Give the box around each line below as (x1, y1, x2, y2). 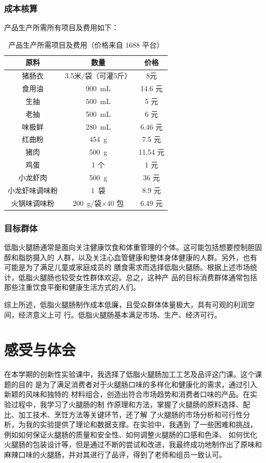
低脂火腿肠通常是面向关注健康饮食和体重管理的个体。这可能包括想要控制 (4, 242, 248, 252)
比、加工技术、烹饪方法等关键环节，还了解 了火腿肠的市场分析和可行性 (4, 409, 243, 419)
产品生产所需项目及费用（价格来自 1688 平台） (8, 39, 164, 50)
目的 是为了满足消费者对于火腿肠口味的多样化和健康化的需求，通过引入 (18, 378, 257, 389)
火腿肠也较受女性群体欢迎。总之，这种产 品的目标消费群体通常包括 (32, 271, 257, 282)
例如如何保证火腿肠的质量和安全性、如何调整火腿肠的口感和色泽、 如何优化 (4, 429, 257, 439)
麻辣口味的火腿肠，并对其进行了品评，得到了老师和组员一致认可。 (4, 449, 226, 460)
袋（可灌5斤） (84, 70, 131, 81)
